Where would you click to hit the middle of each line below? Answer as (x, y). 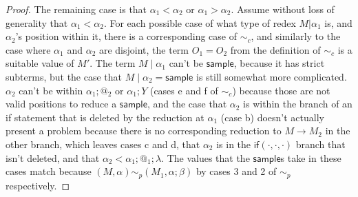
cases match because (49, 171)
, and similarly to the (296, 36)
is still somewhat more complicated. (271, 76)
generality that (37, 22)
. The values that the (206, 157)
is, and (338, 22)
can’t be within (51, 90)
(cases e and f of (184, 90)
